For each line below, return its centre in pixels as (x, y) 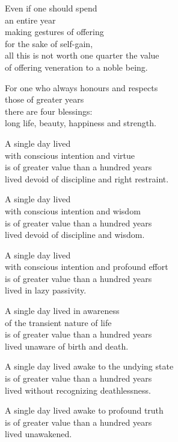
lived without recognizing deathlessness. (78, 390)
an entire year (30, 20)
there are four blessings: (49, 111)
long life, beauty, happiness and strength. (81, 123)
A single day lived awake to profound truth (84, 410)
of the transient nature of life (58, 322)
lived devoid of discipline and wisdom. (75, 235)
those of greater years (44, 99)
